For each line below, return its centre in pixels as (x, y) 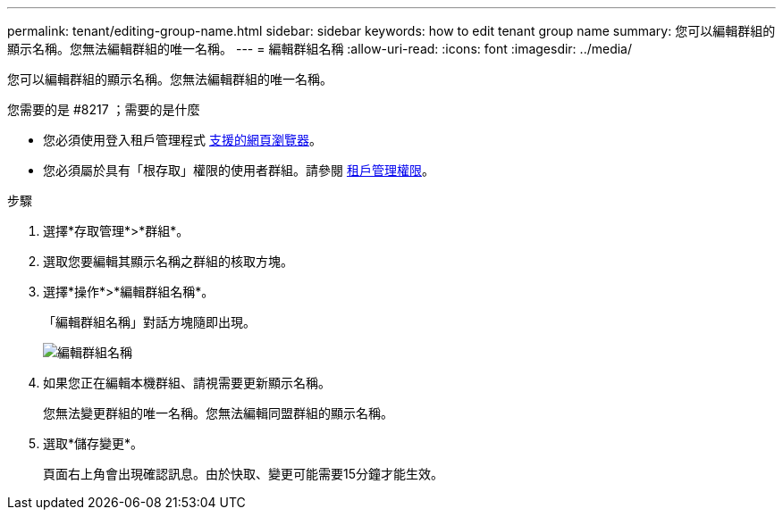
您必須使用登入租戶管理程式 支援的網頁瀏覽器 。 (182, 140)
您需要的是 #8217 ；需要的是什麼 (104, 109)
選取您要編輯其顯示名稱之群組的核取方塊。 (168, 261)
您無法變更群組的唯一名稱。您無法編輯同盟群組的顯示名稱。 (218, 413)
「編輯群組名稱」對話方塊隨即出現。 (149, 322)
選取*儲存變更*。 (93, 443)
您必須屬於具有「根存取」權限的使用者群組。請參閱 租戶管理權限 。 (239, 170)
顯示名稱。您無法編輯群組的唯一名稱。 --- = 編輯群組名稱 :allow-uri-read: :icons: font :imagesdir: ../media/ (320, 49)
